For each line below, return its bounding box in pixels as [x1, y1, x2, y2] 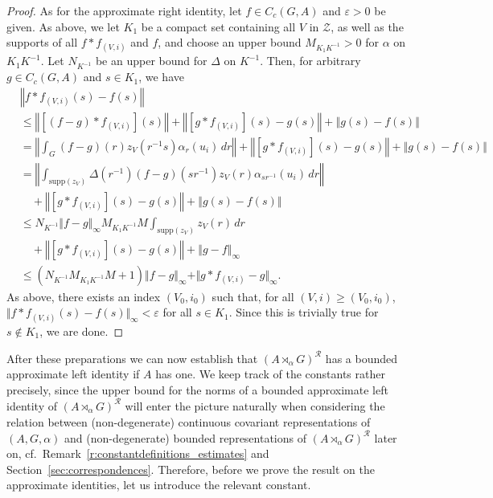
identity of [6, 397, 58, 414]
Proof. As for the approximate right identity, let [6, 2, 242, 18]
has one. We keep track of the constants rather [155, 365, 385, 382]
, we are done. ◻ [39, 322, 124, 339]
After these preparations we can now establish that [6, 349, 258, 366]
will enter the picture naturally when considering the [125, 397, 385, 414]
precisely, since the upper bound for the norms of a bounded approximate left [6, 381, 388, 398]
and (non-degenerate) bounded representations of [64, 429, 306, 446]
